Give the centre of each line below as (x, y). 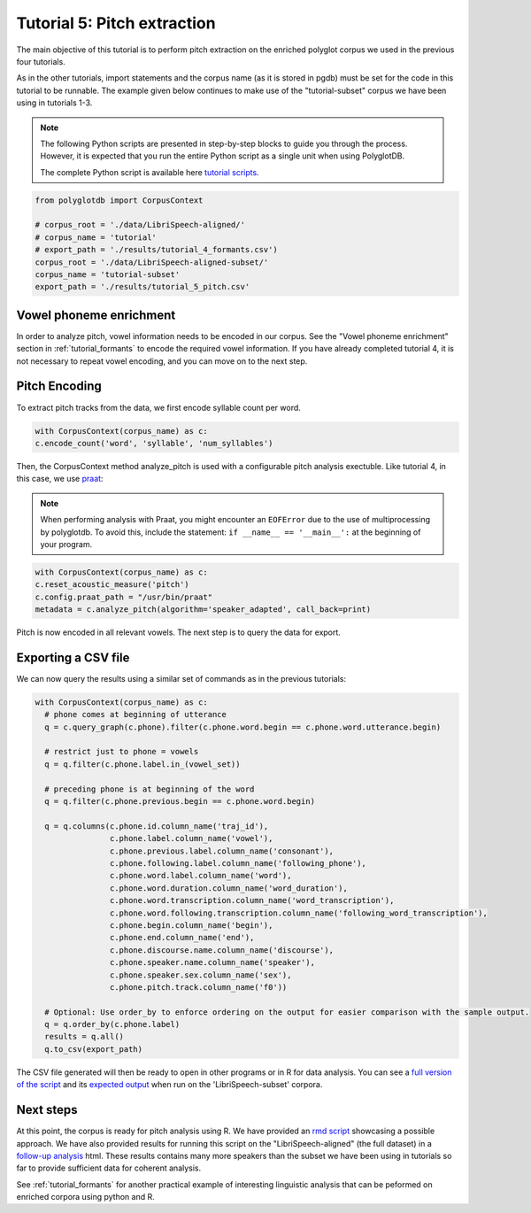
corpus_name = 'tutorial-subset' (108, 274)
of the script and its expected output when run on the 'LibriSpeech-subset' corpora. (169, 1085)
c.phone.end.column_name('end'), (182, 938)
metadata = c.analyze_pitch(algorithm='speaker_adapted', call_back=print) (203, 610)
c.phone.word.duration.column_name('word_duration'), (229, 888)
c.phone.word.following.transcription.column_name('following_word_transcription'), (299, 913)
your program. (66, 544)
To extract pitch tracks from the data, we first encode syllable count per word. (158, 407)
